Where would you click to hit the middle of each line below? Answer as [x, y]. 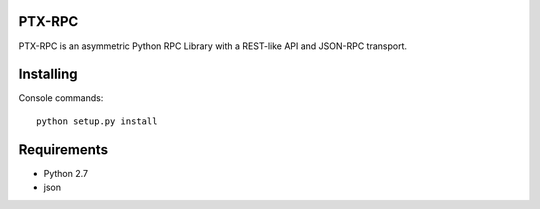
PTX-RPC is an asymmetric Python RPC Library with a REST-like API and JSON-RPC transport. [213, 46]
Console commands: [61, 98]
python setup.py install [97, 121]
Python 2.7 [66, 173]
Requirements [63, 149]
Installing [48, 74]
